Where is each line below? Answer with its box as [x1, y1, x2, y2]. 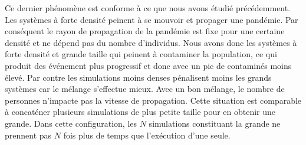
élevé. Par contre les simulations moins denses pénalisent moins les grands [5, 71, 272, 83]
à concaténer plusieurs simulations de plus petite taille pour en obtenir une [5, 106, 276, 118]
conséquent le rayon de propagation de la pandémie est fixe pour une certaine [5, 25, 285, 37]
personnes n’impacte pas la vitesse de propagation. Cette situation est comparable [5, 94, 302, 106]
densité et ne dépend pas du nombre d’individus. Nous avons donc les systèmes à [5, 36, 297, 48]
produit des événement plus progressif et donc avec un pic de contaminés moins [5, 59, 292, 71]
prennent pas [5, 128, 52, 141]
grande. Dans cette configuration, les [5, 117, 137, 129]
